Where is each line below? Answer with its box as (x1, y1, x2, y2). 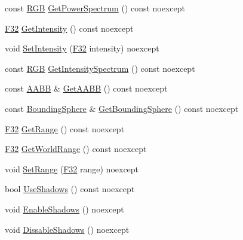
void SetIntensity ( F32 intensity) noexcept (5, 42, 159, 54)
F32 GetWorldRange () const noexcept (5, 142, 147, 155)
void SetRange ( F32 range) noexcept (5, 162, 139, 175)
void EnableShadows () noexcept (5, 202, 124, 215)
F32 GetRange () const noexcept (5, 122, 125, 135)
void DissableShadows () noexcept (5, 223, 130, 235)
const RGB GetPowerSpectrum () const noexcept (5, 2, 186, 14)
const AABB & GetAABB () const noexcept (5, 82, 168, 95)
